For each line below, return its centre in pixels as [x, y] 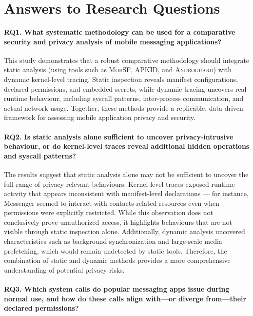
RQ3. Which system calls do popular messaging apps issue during [117, 289]
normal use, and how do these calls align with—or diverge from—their [125, 298]
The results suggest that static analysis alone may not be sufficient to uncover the [126, 174]
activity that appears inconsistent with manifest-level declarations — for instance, [126, 193]
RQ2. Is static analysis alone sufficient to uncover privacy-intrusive [119, 136]
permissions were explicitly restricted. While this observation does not [108, 212]
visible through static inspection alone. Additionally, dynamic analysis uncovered [125, 231]
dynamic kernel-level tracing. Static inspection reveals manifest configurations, [121, 79]
